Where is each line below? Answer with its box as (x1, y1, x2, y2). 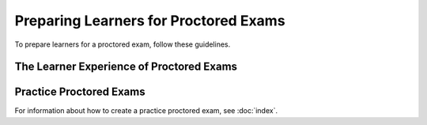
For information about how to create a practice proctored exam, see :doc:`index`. (14, 106, 278, 116)
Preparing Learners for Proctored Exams (14, 12, 285, 29)
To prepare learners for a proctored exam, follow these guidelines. (14, 40, 231, 49)
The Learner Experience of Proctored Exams (14, 60, 237, 74)
